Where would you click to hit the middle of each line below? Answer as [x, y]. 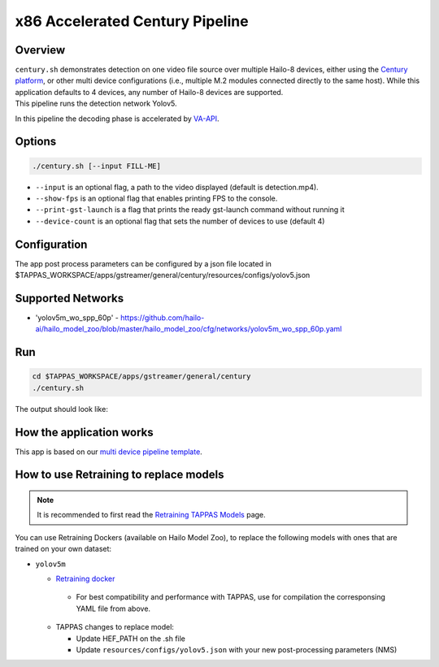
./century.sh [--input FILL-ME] [97, 166]
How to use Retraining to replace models [120, 475]
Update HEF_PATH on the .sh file [131, 639]
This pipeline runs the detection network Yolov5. [96, 104]
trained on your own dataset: [63, 549]
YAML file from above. [113, 609]
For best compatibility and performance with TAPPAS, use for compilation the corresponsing [231, 597]
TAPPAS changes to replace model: [115, 627]
